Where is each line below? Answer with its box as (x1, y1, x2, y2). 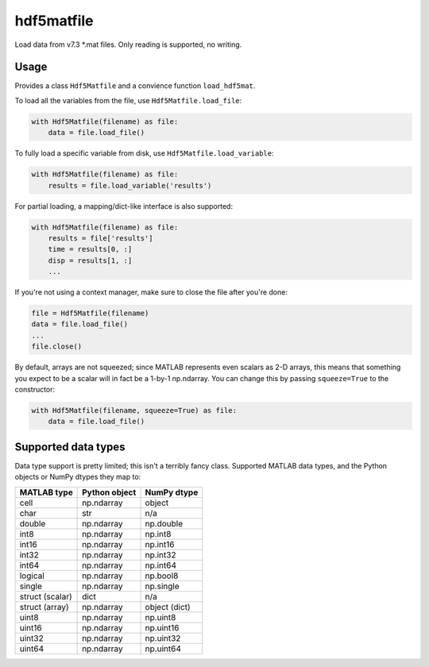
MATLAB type (19, 487, 73, 498)
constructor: (14, 385, 56, 395)
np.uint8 (145, 611, 176, 623)
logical (19, 570, 45, 581)
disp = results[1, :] (48, 256, 133, 265)
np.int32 (145, 549, 176, 560)
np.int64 (145, 560, 177, 571)
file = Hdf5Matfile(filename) (31, 309, 149, 318)
